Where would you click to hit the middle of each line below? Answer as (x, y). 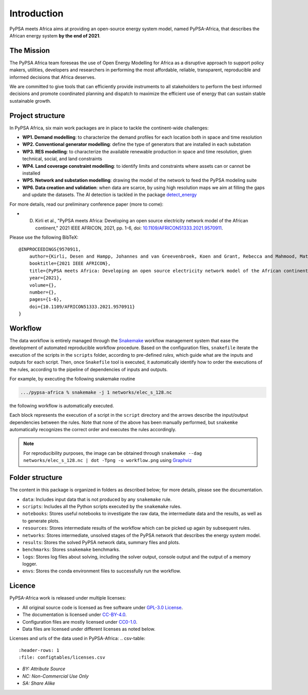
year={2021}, (45, 278)
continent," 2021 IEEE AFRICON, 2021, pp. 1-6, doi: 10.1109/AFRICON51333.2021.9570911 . (129, 228)
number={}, (43, 292)
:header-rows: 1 (39, 650)
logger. (30, 564)
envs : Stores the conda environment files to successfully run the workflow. (102, 571)
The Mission (30, 51)
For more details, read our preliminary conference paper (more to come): (86, 204)
